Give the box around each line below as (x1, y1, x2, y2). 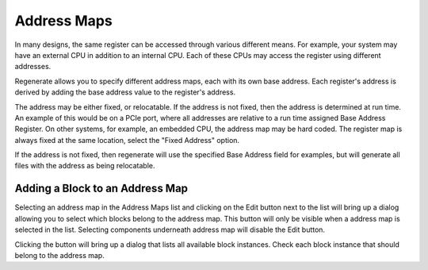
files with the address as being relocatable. (14, 161, 155, 171)
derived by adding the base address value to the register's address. (14, 87, 236, 97)
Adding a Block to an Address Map (14, 182, 189, 195)
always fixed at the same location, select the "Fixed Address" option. (14, 135, 240, 145)
